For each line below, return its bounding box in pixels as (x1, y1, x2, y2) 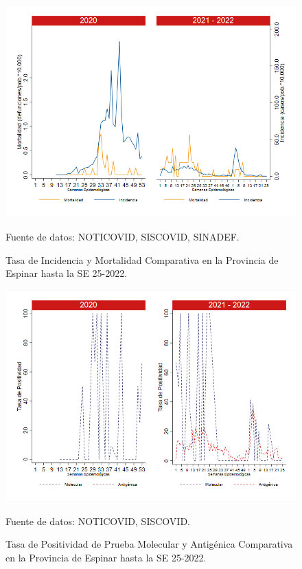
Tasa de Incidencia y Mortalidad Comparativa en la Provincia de (5, 252, 279, 267)
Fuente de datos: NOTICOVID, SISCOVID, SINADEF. (5, 229, 240, 243)
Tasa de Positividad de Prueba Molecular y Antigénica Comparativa (5, 537, 293, 551)
